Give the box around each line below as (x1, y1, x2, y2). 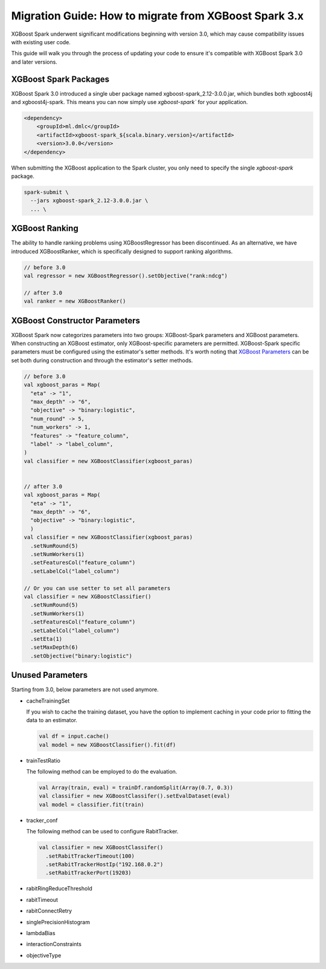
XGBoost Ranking (11, 223, 78, 234)
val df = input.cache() (39, 733, 110, 740)
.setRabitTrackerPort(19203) (45, 869, 132, 876)
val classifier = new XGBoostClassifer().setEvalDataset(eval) (39, 793, 231, 800)
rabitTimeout (26, 896, 59, 903)
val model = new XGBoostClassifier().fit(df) (39, 741, 176, 748)
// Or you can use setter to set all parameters (24, 585, 171, 591)
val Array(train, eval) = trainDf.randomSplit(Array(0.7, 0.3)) (39, 784, 234, 791)
